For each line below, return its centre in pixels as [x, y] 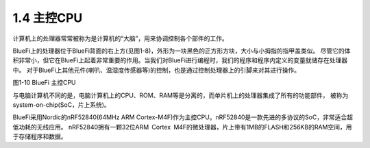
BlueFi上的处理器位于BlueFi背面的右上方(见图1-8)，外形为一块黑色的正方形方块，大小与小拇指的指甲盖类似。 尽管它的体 [182, 51]
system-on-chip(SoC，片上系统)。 [62, 104]
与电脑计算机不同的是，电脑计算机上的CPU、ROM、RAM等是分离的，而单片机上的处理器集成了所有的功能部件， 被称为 [181, 95]
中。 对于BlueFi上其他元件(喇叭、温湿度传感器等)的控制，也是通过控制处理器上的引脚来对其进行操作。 [157, 70]
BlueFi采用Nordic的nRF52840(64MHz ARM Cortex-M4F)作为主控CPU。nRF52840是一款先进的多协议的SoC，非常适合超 [183, 117]
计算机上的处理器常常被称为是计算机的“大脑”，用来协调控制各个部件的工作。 [121, 38]
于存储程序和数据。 [40, 136]
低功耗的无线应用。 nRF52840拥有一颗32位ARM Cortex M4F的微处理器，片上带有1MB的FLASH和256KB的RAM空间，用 [182, 127]
